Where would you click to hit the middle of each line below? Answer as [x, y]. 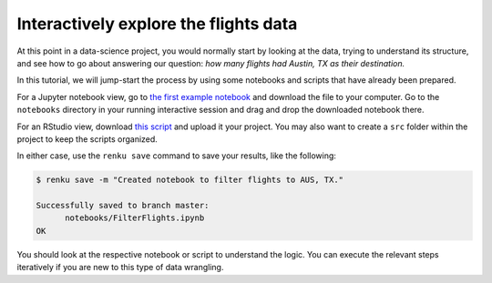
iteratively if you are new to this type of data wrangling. [120, 268]
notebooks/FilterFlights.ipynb [135, 218]
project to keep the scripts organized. [87, 139]
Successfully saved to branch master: [123, 206]
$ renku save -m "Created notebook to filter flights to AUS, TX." [190, 180]
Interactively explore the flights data [157, 24]
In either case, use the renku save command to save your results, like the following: [177, 156]
